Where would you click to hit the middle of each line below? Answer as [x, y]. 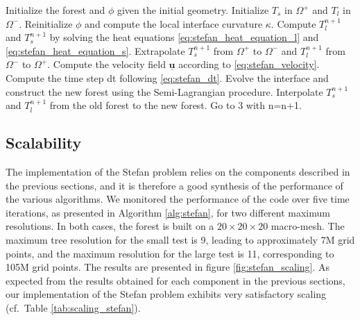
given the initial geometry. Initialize [193, 10]
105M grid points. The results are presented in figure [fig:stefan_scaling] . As [168, 267]
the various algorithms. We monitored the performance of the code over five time [178, 199]
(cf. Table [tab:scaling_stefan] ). [73, 307]
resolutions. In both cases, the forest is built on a [110, 226]
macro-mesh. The [308, 226]
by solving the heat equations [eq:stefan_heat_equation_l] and [184, 37]
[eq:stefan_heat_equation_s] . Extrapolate [95, 50]
